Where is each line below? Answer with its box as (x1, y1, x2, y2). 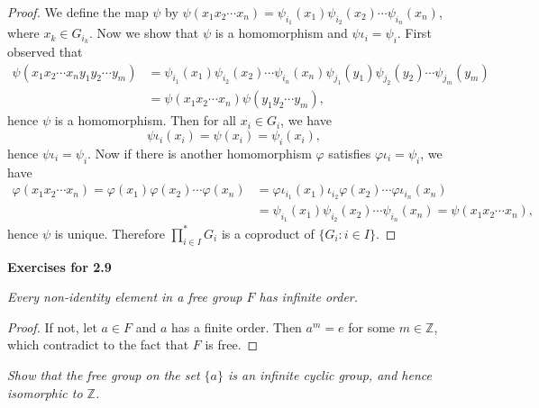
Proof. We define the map (7, 3, 149, 21)
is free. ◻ (205, 335, 259, 354)
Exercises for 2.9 (7, 257, 112, 276)
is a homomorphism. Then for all (54, 111, 236, 130)
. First (397, 23, 432, 42)
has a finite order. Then (171, 317, 302, 336)
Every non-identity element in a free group (7, 287, 242, 306)
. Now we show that (88, 23, 199, 42)
